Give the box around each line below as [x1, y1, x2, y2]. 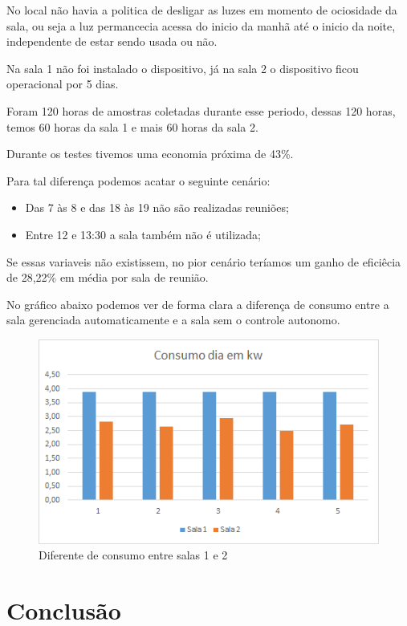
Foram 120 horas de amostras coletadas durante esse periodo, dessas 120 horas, [6, 102, 396, 119]
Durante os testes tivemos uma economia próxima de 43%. [6, 145, 294, 162]
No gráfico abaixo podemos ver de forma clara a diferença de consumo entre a [6, 295, 389, 312]
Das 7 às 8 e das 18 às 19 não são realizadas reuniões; [25, 199, 289, 216]
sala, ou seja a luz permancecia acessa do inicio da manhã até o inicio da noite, [6, 17, 396, 34]
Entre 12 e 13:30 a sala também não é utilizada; [25, 226, 261, 242]
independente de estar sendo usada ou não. [6, 33, 218, 50]
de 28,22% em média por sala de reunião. [6, 269, 209, 286]
